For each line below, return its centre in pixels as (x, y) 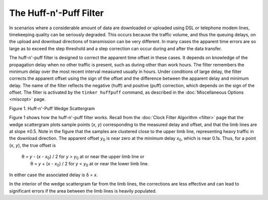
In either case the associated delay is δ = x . (53, 175)
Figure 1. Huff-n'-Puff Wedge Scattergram (52, 108)
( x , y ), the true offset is (33, 145)
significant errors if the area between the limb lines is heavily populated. (83, 191)
